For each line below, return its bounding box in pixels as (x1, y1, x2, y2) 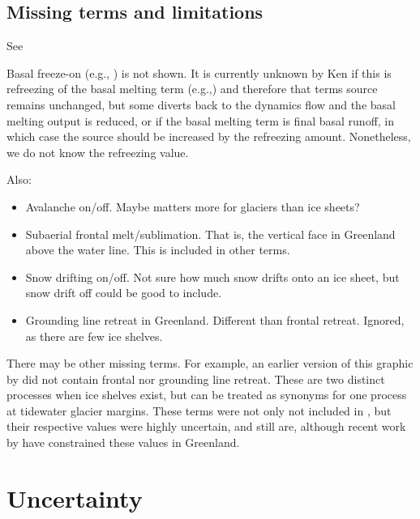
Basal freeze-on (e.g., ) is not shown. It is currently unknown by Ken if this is (6, 64, 392, 81)
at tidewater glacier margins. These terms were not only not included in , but (6, 402, 392, 419)
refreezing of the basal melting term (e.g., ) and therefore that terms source (6, 80, 378, 97)
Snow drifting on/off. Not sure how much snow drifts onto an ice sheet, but (25, 268, 400, 285)
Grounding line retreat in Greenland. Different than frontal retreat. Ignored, (25, 311, 405, 328)
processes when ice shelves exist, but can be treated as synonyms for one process (6, 386, 407, 403)
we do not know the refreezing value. (6, 143, 189, 160)
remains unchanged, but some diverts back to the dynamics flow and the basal (6, 96, 396, 113)
